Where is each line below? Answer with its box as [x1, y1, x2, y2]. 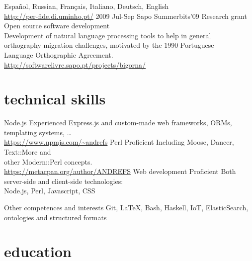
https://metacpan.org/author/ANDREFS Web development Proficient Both [4, 166, 236, 176]
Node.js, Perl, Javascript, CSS [4, 185, 95, 196]
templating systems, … [4, 127, 72, 137]
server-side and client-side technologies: [4, 175, 123, 186]
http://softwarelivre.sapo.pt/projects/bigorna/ [4, 59, 146, 70]
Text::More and [4, 147, 51, 157]
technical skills [4, 88, 106, 109]
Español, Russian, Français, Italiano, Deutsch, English [4, 1, 169, 11]
